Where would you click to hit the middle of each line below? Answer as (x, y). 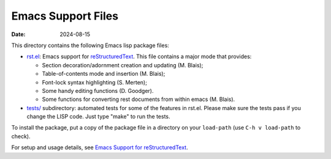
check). (21, 136)
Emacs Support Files (65, 16)
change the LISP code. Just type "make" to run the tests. (99, 117)
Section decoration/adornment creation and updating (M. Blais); (123, 65)
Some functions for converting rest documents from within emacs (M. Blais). (139, 99)
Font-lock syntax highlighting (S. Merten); (94, 82)
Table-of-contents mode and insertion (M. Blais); (104, 74)
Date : (18, 34)
